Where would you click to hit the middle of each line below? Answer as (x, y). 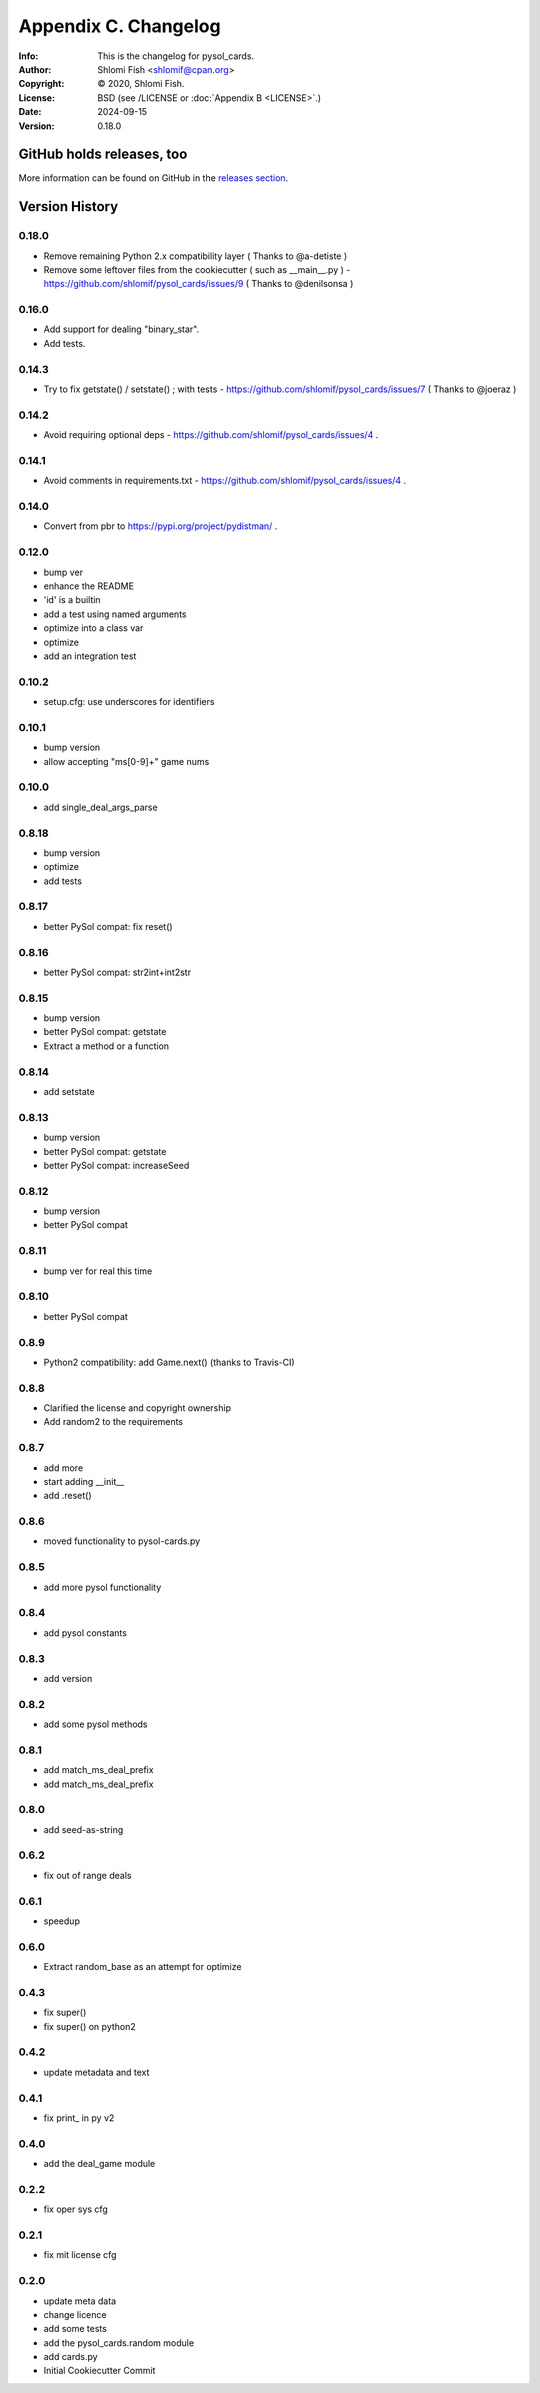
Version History (68, 206)
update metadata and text (96, 2072)
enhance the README (89, 586)
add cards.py (71, 2357)
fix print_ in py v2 (79, 2117)
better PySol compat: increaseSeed (116, 1165)
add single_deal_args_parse (101, 807)
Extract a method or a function (106, 1046)
